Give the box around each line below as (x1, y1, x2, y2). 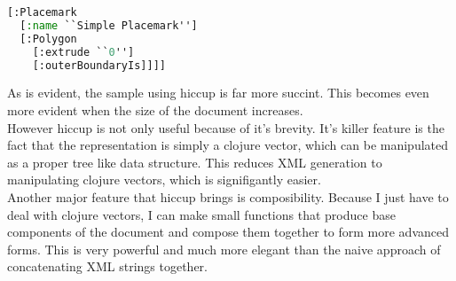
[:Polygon (20, 32, 77, 45)
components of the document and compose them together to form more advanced (7, 222, 450, 241)
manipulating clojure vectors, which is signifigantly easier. (7, 170, 321, 189)
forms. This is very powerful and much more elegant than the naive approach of (7, 239, 441, 258)
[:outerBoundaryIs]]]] (32, 59, 166, 72)
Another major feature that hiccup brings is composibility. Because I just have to (7, 187, 449, 206)
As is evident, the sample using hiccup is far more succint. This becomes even (7, 83, 429, 102)
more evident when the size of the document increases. (7, 100, 303, 119)
